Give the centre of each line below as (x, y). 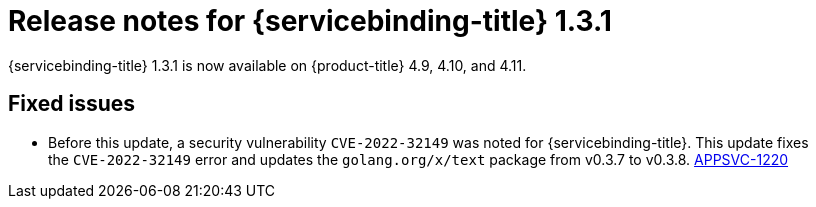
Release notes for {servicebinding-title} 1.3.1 (310, 21)
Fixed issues (72, 104)
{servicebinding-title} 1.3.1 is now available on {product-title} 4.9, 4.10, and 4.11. (267, 65)
